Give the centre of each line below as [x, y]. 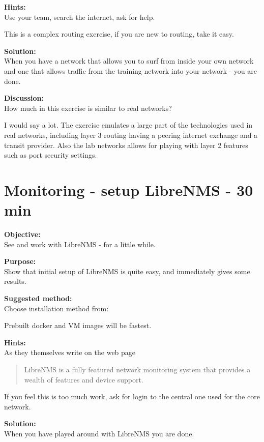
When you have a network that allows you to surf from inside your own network [129, 61]
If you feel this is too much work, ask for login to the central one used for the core [132, 396]
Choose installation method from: [56, 308]
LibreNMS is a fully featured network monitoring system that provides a [137, 369]
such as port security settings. [51, 155]
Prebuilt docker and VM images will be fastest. [78, 325]
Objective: [22, 234]
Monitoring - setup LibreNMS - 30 [129, 189]
